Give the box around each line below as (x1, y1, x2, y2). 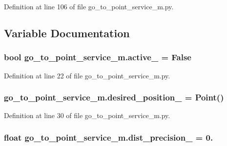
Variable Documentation (4, 25, 130, 40)
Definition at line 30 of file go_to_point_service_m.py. (4, 110, 170, 121)
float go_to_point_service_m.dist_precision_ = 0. (4, 131, 213, 143)
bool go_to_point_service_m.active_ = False (4, 51, 191, 63)
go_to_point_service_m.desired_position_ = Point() (4, 91, 224, 103)
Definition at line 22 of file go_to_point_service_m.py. (4, 70, 170, 80)
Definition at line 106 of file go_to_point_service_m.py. (4, 1, 174, 11)
